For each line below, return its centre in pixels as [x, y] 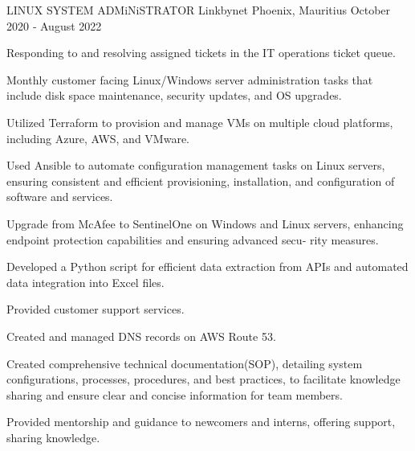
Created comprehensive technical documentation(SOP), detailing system [185, 363]
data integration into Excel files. [85, 282]
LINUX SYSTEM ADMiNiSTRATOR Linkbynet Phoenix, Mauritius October [199, 10]
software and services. [60, 197]
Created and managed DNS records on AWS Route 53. [141, 336]
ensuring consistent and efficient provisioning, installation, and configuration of [201, 180]
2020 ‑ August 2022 [54, 25]
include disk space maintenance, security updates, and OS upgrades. [174, 95]
